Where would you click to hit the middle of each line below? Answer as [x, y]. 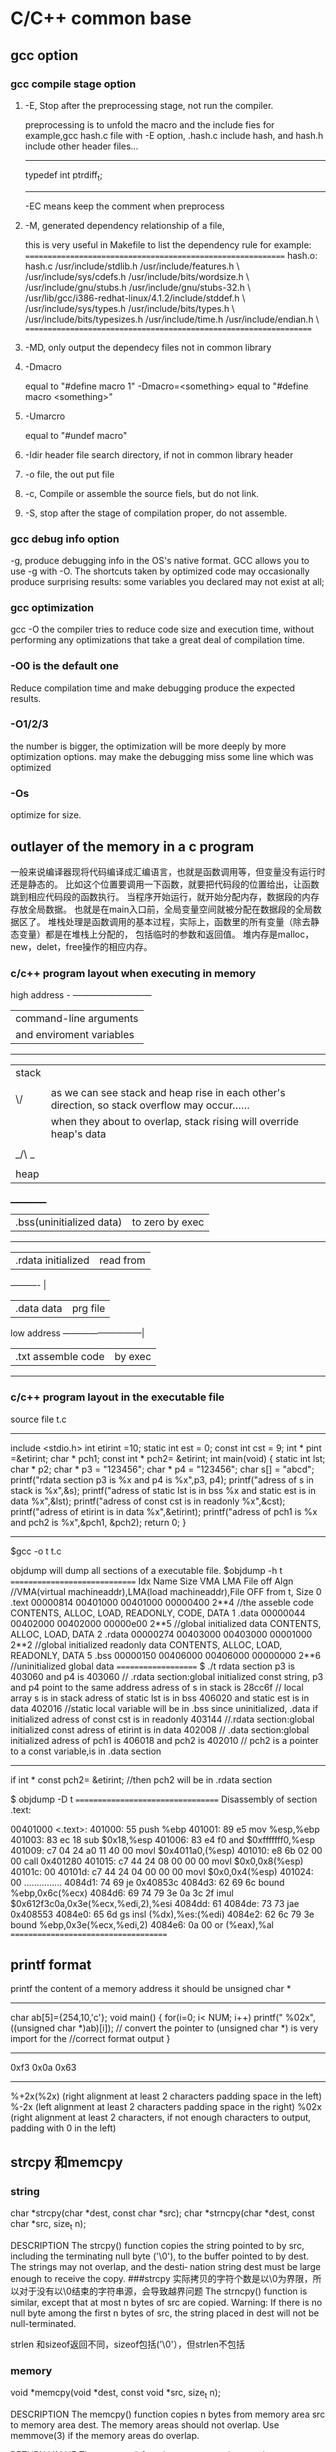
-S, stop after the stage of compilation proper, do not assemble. [156, 513]
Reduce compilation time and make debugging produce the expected [153, 688]
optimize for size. [46, 815]
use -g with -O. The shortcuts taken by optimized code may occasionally [160, 571]
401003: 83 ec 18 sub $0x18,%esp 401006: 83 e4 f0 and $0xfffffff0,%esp [162, 1839]
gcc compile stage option [73, 84]
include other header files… [81, 146]
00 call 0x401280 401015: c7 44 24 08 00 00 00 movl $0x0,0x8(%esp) [157, 1861]
